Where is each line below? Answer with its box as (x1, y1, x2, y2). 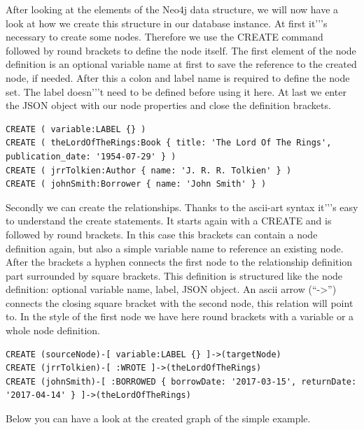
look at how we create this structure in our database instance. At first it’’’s (6, 15, 328, 30)
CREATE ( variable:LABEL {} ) (6, 124, 146, 134)
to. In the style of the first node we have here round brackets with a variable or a (6, 309, 354, 324)
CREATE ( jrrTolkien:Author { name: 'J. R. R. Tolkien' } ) (6, 165, 292, 175)
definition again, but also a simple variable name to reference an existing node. (6, 241, 344, 255)
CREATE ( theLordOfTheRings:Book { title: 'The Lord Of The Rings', (6, 138, 332, 148)
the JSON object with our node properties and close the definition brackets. (6, 98, 331, 113)
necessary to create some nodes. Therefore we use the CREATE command (6, 29, 323, 44)
